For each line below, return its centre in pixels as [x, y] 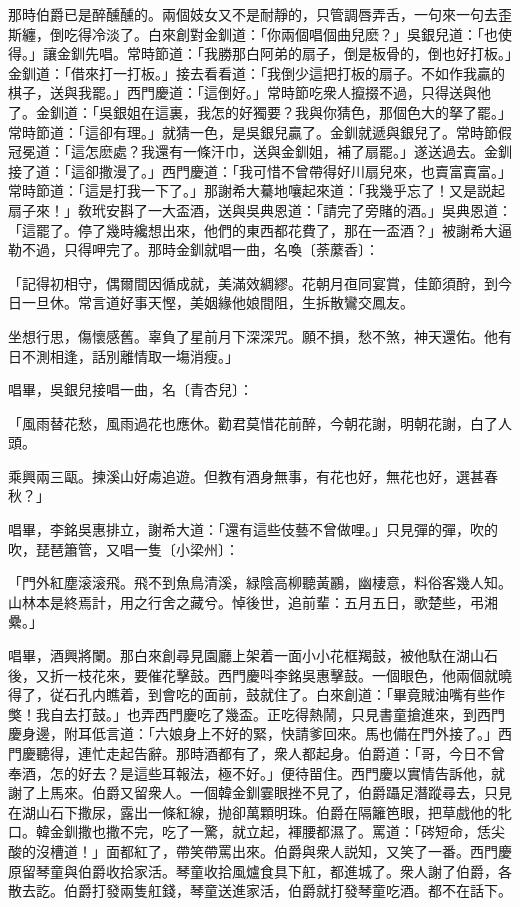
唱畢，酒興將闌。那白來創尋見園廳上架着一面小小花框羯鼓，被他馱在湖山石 [253, 655]
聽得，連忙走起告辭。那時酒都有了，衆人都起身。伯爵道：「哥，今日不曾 [270, 753]
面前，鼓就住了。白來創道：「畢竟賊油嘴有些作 [354, 694]
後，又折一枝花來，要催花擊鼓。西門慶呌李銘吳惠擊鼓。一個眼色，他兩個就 [253, 674]
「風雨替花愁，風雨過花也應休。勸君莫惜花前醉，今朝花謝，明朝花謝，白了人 [260, 422]
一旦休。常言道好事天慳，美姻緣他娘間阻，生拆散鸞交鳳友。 [217, 302]
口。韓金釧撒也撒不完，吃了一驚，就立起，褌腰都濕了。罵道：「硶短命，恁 [249, 831]
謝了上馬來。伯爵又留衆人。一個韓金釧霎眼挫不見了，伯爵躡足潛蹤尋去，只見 [260, 792]
